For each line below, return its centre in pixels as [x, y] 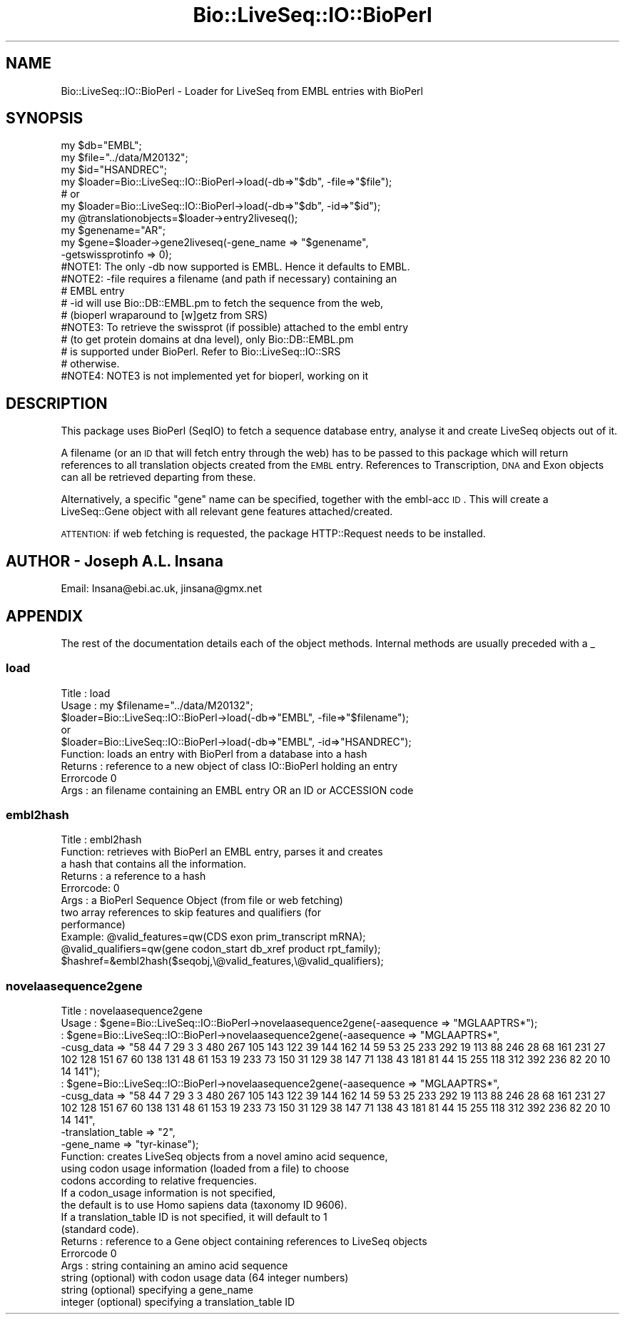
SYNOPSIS [45, 118]
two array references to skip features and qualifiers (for [191, 913]
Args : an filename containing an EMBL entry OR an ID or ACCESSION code [237, 790]
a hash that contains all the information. [153, 864]
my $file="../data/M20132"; [125, 158]
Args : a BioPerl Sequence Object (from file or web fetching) [202, 900]
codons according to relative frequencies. [159, 1181]
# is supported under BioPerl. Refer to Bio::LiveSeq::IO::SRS [201, 352]
